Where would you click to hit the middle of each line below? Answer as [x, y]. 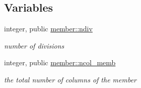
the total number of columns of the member [70, 79]
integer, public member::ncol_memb [60, 62]
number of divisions [34, 45]
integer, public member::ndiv [48, 29]
